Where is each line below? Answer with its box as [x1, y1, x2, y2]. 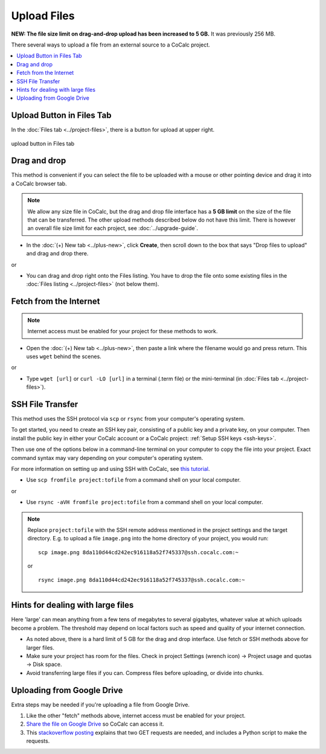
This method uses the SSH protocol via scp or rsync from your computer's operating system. [11, 415, 245, 423]
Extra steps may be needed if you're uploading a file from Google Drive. [11, 701, 190, 708]
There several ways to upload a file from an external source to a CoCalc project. [11, 41, 211, 48]
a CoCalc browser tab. [11, 180, 67, 187]
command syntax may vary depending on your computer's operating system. [11, 454, 203, 461]
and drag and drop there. [26, 250, 89, 257]
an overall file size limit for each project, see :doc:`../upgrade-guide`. [27, 225, 199, 232]
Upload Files [11, 9, 75, 22]
